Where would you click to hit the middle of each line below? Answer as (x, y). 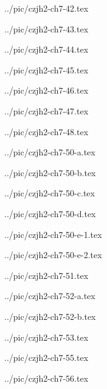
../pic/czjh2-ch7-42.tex (47, 8)
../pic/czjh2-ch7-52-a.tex (50, 296)
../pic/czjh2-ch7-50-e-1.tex (53, 234)
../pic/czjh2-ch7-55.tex (47, 358)
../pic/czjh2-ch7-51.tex (47, 275)
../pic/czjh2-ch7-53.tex (47, 337)
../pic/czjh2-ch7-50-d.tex (50, 213)
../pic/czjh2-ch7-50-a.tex (50, 152)
